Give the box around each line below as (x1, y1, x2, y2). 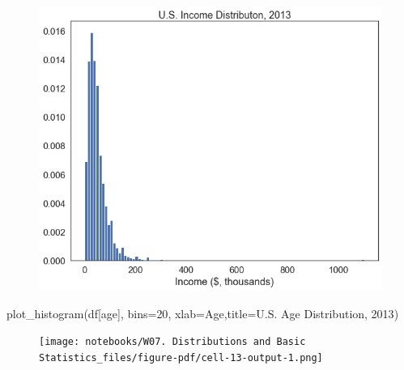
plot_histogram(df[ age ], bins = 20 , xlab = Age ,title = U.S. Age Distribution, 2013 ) (6, 304, 399, 321)
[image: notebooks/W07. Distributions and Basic (39, 336, 306, 348)
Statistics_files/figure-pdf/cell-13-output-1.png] (39, 352, 323, 364)
